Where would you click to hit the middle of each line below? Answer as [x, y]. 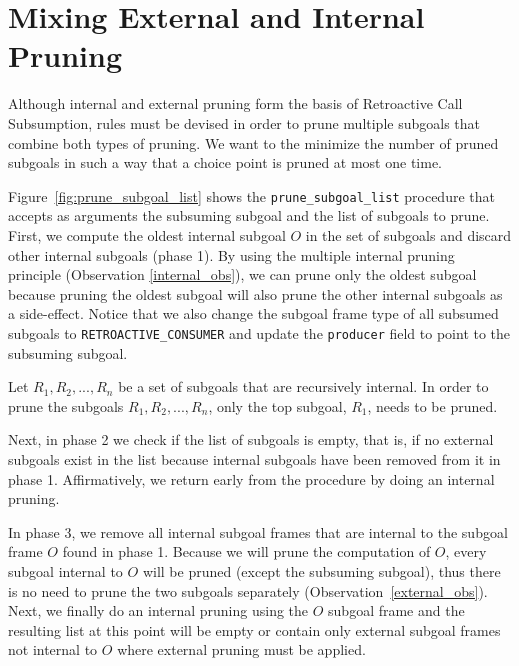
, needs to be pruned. [432, 405]
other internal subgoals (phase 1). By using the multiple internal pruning [231, 254]
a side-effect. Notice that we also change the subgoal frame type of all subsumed [253, 313]
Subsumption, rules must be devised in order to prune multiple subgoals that [244, 122]
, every [466, 551]
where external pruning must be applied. [241, 649]
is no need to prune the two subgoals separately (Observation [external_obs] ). [248, 590]
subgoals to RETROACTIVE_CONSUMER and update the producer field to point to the [259, 332]
